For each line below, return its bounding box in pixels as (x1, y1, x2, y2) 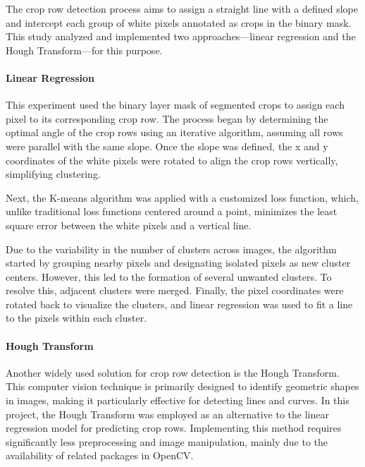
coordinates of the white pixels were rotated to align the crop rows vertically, (6, 152, 338, 167)
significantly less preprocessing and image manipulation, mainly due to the (6, 434, 328, 449)
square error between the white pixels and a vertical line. (6, 217, 252, 232)
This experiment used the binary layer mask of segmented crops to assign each (6, 97, 345, 112)
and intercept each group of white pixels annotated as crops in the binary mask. (6, 15, 352, 30)
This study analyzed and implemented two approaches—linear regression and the (6, 29, 356, 44)
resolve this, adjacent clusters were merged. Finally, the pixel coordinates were (6, 283, 344, 298)
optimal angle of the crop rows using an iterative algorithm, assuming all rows (6, 125, 343, 140)
